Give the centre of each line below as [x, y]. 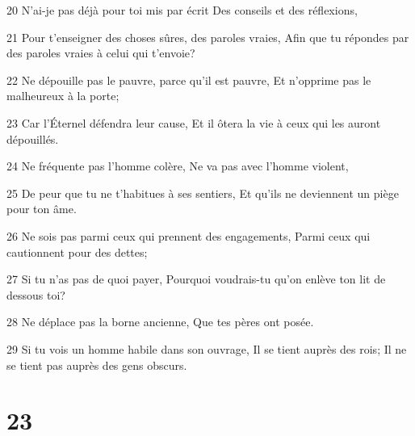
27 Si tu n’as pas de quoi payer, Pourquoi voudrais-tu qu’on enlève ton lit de [196, 279]
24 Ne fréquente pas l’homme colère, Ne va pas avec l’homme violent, [178, 166]
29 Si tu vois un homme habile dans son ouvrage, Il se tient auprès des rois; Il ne [207, 348]
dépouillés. [33, 138]
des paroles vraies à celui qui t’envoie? [101, 53]
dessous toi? [36, 294]
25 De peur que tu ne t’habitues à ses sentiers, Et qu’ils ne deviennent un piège [203, 193]
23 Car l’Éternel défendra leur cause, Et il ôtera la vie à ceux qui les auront [194, 122]
